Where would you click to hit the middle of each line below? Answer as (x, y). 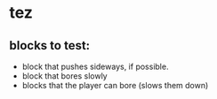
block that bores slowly (65, 76)
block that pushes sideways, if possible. (95, 66)
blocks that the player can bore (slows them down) (115, 85)
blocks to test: (50, 46)
